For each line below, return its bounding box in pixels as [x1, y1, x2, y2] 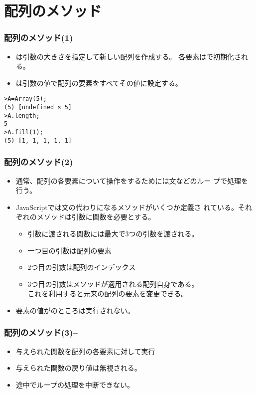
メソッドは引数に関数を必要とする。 [36, 211, 155, 222]
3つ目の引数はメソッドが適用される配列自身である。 [27, 278, 199, 289]
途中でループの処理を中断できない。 [15, 379, 134, 390]
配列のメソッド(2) [4, 156, 73, 168]
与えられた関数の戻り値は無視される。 [15, 363, 141, 373]
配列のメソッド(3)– [4, 326, 78, 339]
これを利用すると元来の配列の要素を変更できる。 [27, 288, 188, 299]
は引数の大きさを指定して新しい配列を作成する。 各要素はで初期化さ [15, 51, 242, 61]
